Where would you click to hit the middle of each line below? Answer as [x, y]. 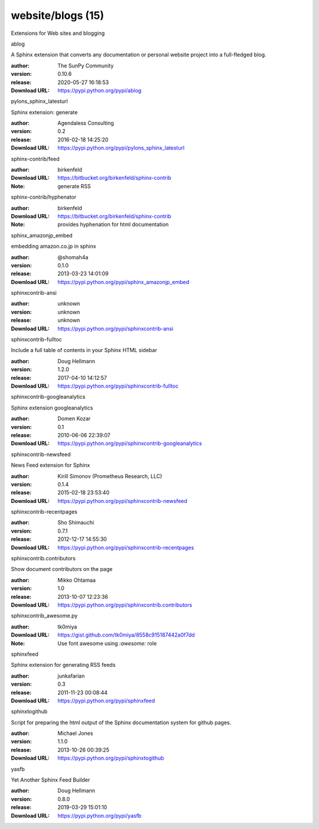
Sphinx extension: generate [44, 112]
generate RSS [74, 186]
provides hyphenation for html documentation [113, 224]
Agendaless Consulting [86, 123]
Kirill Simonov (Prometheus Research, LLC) [110, 476]
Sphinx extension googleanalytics [52, 408]
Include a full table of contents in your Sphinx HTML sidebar [84, 350]
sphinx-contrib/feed [35, 159]
